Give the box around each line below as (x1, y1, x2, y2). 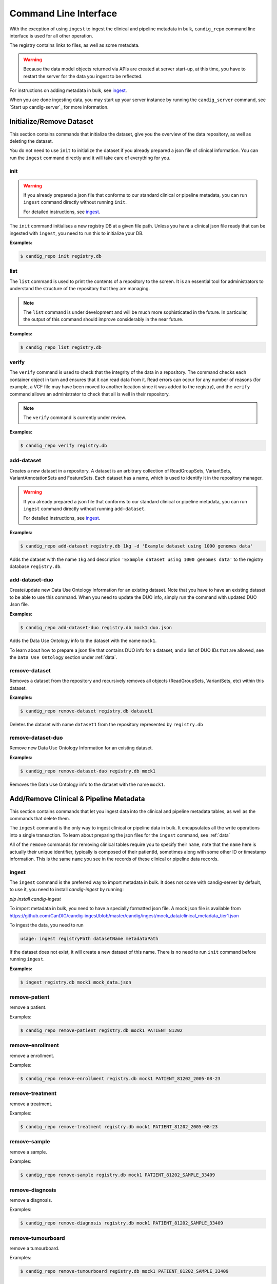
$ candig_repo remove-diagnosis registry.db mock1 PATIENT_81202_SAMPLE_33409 (20, 1220, 223, 1226)
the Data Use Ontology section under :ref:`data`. (9, 654, 117, 660)
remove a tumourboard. (9, 1245, 60, 1252)
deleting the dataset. (9, 138, 53, 144)
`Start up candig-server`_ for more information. (9, 104, 109, 110)
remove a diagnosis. (9, 1197, 52, 1203)
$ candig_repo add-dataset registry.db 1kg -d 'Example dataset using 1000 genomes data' (20, 543, 253, 549)
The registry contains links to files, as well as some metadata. (9, 42, 140, 48)
